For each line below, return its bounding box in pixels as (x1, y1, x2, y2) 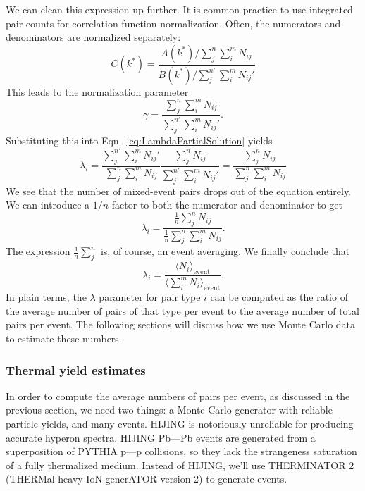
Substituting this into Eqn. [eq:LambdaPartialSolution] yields (6, 132, 273, 147)
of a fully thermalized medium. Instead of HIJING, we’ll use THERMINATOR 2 (6, 457, 354, 472)
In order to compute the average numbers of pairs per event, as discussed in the (6, 388, 350, 403)
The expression (6, 244, 70, 259)
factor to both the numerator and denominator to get (111, 197, 343, 212)
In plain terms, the (6, 290, 87, 304)
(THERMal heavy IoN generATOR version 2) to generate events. (6, 471, 287, 486)
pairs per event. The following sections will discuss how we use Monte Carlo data (6, 317, 356, 332)
